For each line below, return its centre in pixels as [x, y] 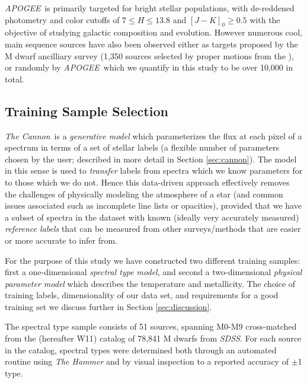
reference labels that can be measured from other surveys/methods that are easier [153, 229]
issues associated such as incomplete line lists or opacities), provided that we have [153, 205]
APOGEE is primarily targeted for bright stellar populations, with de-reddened [150, 8]
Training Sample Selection [87, 111]
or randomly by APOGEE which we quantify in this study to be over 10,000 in [149, 67]
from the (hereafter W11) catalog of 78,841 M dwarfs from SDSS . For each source [153, 338]
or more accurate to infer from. [61, 240]
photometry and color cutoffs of [62, 19]
